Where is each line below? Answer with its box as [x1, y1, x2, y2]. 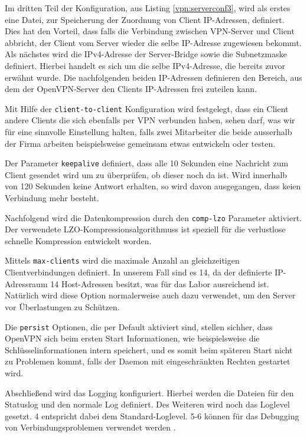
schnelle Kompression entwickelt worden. [5, 234, 152, 247]
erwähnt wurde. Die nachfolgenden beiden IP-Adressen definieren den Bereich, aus [5, 71, 302, 83]
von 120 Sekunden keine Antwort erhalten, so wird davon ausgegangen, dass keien [5, 180, 301, 192]
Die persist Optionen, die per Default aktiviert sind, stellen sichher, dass [5, 320, 273, 333]
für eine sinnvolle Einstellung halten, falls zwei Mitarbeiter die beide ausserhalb [5, 126, 292, 137]
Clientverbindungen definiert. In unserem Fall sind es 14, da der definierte [5, 266, 272, 278]
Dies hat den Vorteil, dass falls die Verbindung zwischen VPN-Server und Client [5, 25, 295, 37]
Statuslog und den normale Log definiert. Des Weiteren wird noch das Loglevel [5, 398, 290, 410]
